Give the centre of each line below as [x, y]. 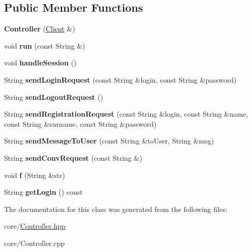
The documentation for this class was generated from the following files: [116, 209]
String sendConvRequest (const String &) [73, 157]
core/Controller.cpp [34, 243]
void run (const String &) [45, 45]
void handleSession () [40, 63]
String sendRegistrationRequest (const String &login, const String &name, [126, 114]
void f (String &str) [35, 175]
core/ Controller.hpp [35, 226]
